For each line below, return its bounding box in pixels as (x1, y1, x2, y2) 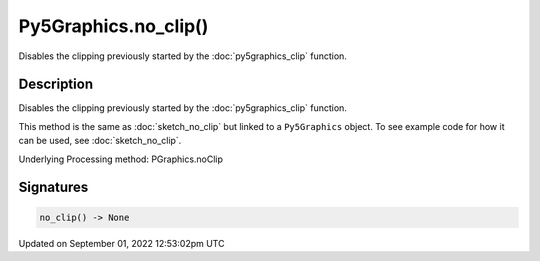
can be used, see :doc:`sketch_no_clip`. (18, 135, 182, 147)
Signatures (18, 179, 89, 196)
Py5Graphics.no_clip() (18, 15, 209, 37)
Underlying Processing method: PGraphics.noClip (18, 153, 224, 165)
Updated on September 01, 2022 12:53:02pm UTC (18, 237, 225, 249)
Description (18, 76, 94, 93)
